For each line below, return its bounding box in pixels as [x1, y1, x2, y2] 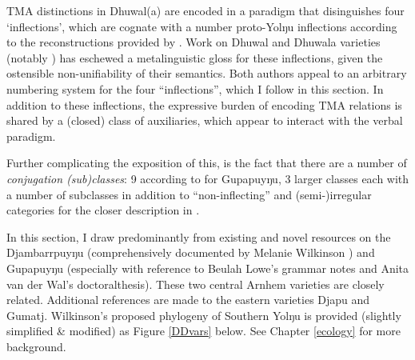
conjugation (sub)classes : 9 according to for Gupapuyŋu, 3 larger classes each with [6, 170, 409, 186]
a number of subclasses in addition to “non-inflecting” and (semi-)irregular [6, 186, 372, 202]
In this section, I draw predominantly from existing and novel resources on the [6, 228, 391, 245]
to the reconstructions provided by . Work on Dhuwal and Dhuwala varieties [6, 34, 381, 50]
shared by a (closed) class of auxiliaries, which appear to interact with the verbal [6, 112, 403, 129]
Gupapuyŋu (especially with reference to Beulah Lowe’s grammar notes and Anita [6, 259, 409, 276]
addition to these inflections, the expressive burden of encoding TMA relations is [6, 96, 402, 113]
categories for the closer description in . [6, 202, 200, 218]
